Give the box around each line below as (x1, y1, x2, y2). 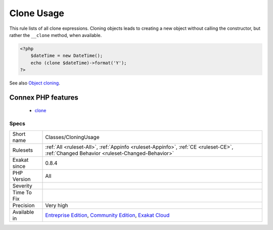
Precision (12, 202, 35, 209)
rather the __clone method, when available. (9, 32, 102, 38)
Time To (12, 189, 32, 196)
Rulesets (12, 147, 33, 154)
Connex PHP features (9, 93, 78, 102)
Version (12, 175, 31, 182)
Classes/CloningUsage (45, 133, 100, 141)
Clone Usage (9, 8, 65, 19)
